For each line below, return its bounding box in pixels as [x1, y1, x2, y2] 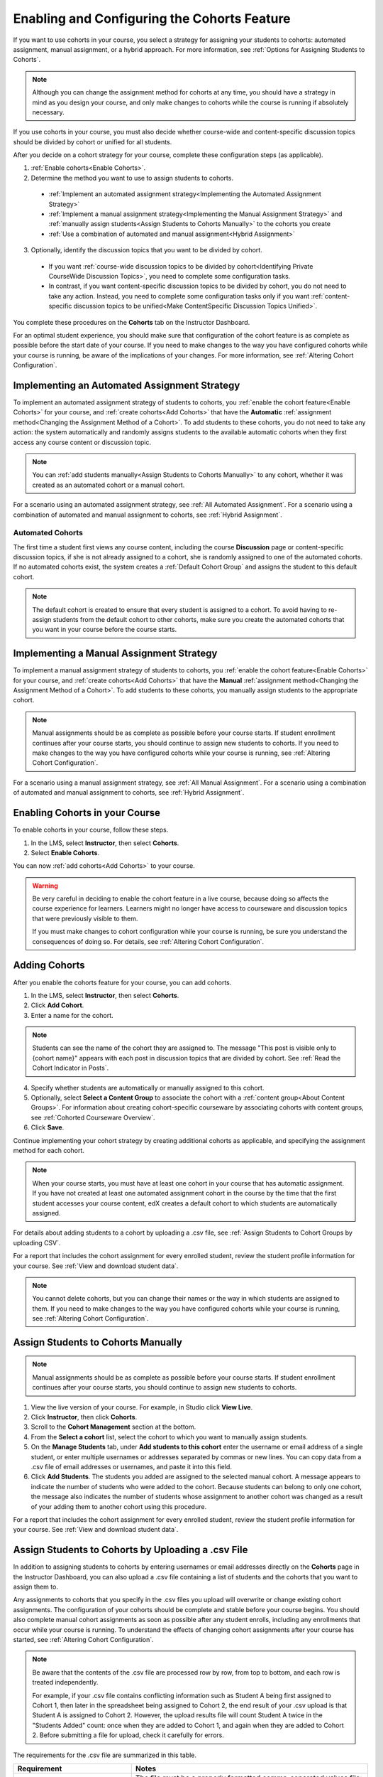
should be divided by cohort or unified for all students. [13, 137, 172, 146]
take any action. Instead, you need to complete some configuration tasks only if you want [48, 291, 310, 300]
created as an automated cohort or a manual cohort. [32, 481, 185, 489]
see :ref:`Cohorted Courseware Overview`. [30, 1113, 155, 1122]
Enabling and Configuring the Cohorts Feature [13, 11, 291, 26]
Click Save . [30, 1123, 65, 1132]
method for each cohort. [13, 1147, 85, 1154]
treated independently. [32, 1678, 99, 1687]
